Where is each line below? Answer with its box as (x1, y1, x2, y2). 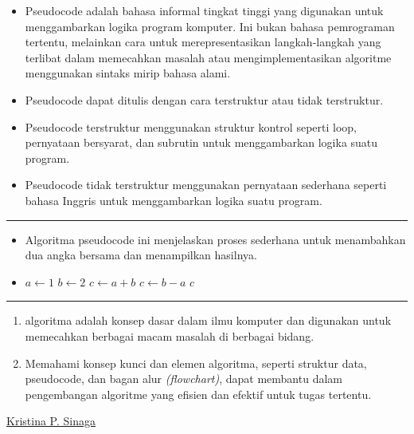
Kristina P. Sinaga (6, 412, 96, 429)
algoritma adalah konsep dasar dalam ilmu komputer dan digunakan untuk (25, 312, 392, 329)
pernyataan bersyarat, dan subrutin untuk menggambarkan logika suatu (25, 134, 378, 151)
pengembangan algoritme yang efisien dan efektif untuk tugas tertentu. (25, 385, 372, 402)
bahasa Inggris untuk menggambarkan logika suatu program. (25, 191, 322, 208)
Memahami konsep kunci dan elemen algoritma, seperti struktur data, (25, 354, 367, 371)
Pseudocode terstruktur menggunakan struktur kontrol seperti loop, (25, 118, 357, 135)
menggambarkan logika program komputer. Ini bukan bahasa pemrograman (25, 18, 395, 34)
